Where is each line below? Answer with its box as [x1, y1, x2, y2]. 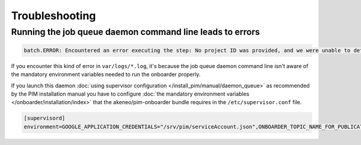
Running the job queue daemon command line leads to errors [11, 26, 260, 37]
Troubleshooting [11, 9, 96, 22]
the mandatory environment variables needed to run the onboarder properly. [11, 71, 201, 78]
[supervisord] [23, 115, 66, 122]
